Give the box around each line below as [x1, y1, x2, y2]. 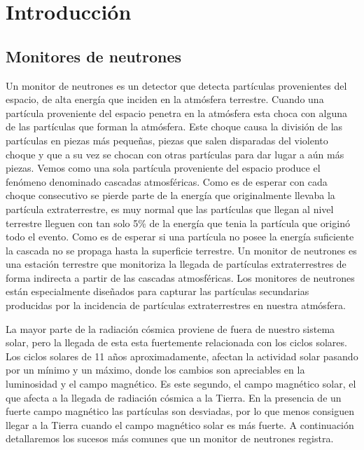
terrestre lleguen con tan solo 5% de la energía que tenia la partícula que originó [6, 215, 350, 230]
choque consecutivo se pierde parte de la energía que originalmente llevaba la [6, 188, 335, 203]
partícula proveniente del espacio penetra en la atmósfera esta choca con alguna [6, 105, 348, 120]
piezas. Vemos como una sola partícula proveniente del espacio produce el [6, 161, 321, 175]
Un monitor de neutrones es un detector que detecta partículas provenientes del [6, 78, 347, 93]
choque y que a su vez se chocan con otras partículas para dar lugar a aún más [6, 146, 344, 161]
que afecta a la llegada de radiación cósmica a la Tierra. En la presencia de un [6, 390, 342, 404]
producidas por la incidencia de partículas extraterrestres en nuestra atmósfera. [6, 298, 346, 313]
